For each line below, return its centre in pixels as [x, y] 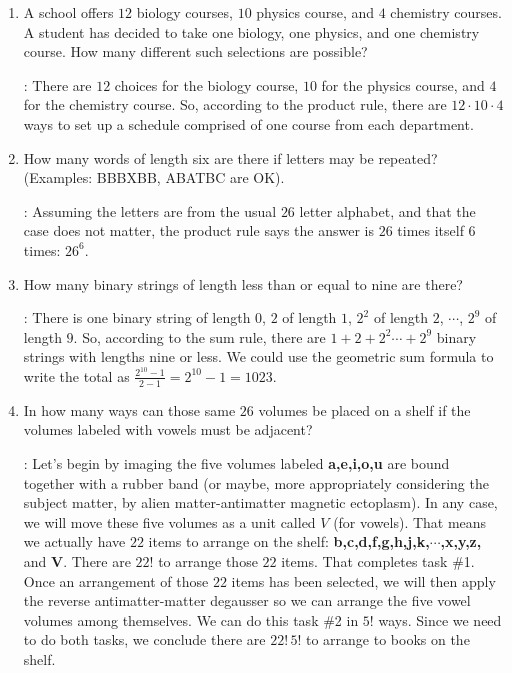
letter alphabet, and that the [387, 210]
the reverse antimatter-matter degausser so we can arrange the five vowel [247, 600]
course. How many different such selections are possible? [195, 51]
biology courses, [184, 12]
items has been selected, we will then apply [363, 580]
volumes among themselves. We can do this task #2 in [191, 619]
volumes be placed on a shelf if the [364, 409]
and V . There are [77, 560]
